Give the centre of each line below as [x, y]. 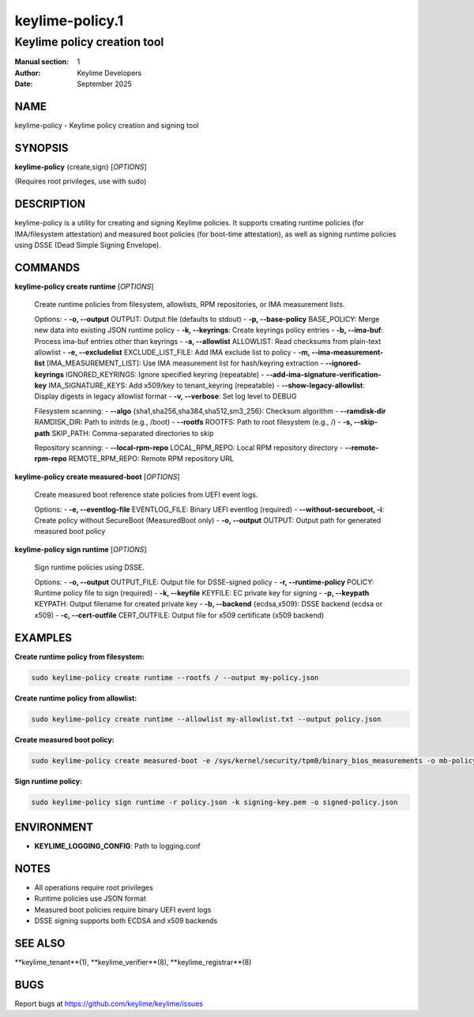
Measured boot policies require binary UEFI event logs [123, 909]
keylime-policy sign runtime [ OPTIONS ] [81, 549]
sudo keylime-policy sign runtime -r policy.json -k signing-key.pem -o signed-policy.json [214, 802]
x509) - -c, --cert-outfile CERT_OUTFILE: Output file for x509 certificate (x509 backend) [179, 615]
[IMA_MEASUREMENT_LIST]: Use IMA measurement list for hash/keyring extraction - [185, 363]
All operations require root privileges [94, 887]
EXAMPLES [43, 638]
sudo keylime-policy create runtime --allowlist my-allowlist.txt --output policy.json [206, 719]
